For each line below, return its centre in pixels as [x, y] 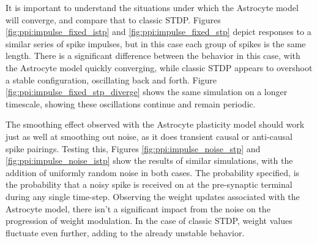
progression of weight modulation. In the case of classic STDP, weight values [149, 221]
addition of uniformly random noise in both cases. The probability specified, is [153, 172]
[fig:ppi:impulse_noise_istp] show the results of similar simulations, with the [149, 160]
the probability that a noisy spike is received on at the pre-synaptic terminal [149, 184]
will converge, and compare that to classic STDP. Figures [113, 19]
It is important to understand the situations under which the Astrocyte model [152, 7]
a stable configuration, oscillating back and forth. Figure [111, 79]
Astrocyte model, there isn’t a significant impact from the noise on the [138, 208]
